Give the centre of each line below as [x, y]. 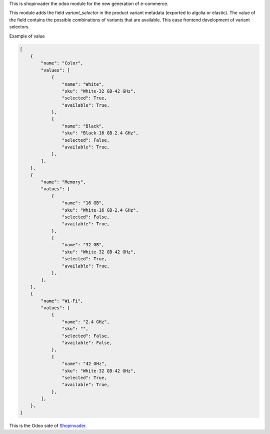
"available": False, [87, 343]
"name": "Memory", [63, 182]
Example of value [27, 36]
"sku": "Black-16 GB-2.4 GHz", [100, 133]
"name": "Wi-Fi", [62, 301]
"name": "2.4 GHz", [86, 322]
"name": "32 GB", [83, 245]
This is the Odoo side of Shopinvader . [48, 426]
